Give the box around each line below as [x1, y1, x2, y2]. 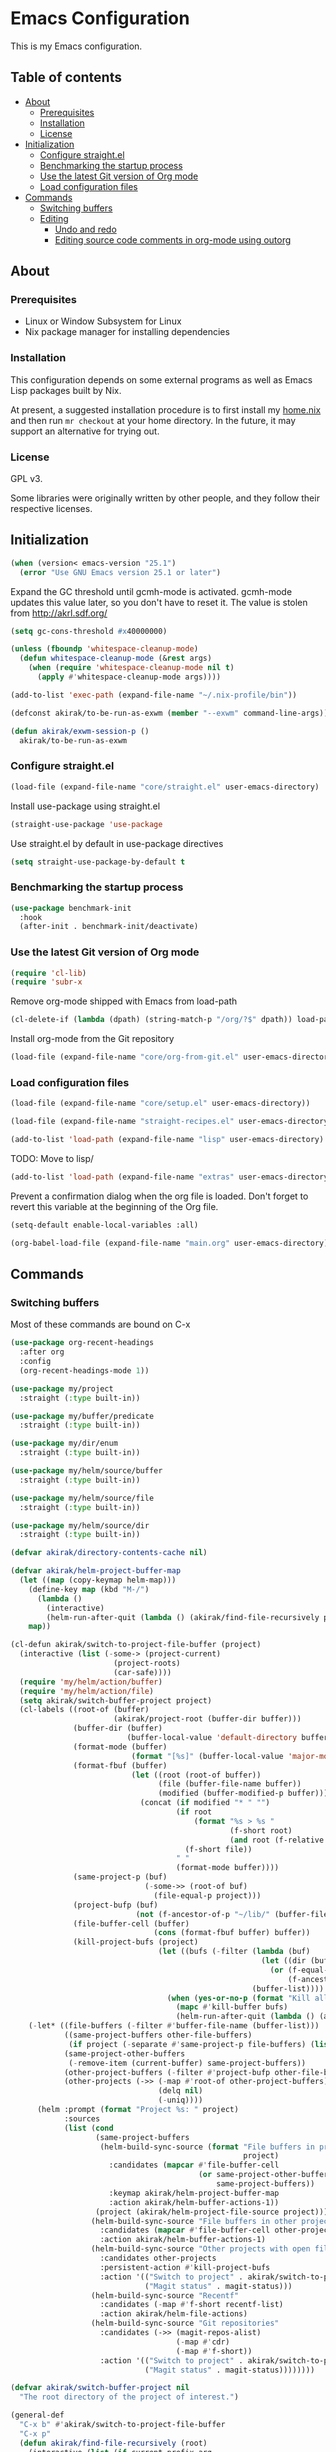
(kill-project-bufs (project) [73, 1937, 199, 1947]
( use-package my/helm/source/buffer [10, 1466, 163, 1476]
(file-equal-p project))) [153, 1890, 262, 1901]
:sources [63, 2113, 101, 2124]
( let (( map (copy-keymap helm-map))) [19, 1575, 177, 1586]
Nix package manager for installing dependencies [24, 326, 230, 338]
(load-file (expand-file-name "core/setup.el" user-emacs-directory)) [10, 1098, 311, 1109]
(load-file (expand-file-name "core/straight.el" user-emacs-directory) [10, 782, 320, 792]
